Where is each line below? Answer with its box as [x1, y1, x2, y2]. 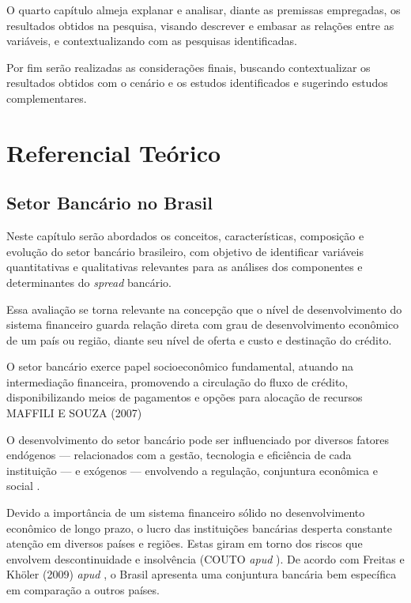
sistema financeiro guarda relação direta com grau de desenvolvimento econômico [6, 316, 399, 333]
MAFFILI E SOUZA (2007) [6, 405, 142, 421]
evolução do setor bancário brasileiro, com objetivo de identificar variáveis [6, 243, 364, 259]
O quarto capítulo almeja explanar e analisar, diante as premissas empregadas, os [6, 2, 401, 17]
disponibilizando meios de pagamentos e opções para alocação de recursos [6, 389, 363, 405]
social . [6, 477, 40, 494]
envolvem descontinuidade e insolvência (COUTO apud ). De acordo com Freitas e [6, 550, 405, 567]
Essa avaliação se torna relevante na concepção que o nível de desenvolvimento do [6, 300, 402, 317]
